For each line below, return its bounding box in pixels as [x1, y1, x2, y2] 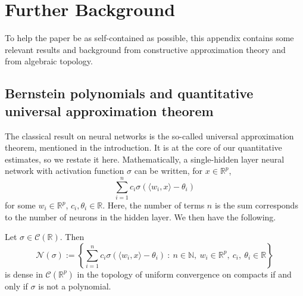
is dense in [5, 267, 43, 280]
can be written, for [134, 164, 203, 177]
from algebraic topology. [5, 55, 93, 67]
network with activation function [5, 164, 124, 177]
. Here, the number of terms [102, 199, 205, 211]
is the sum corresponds [214, 199, 298, 211]
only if [5, 279, 28, 292]
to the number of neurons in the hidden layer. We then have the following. [5, 210, 276, 223]
